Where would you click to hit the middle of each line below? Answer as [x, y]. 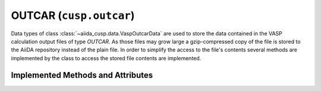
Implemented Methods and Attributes [82, 75]
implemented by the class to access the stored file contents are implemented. [106, 58]
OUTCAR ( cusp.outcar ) [73, 15]
